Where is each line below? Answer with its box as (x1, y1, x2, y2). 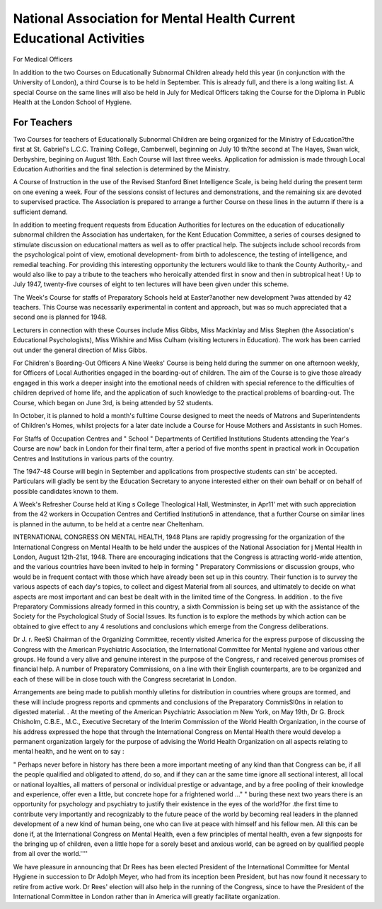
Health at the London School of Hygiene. (13, 98, 132, 106)
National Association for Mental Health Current (13, 11, 296, 26)
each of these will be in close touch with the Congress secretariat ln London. (13, 674, 237, 683)
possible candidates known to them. (13, 487, 119, 495)
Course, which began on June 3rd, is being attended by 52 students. (13, 398, 214, 407)
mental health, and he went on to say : (13, 747, 125, 756)
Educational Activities (13, 30, 145, 46)
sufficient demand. (13, 208, 68, 216)
